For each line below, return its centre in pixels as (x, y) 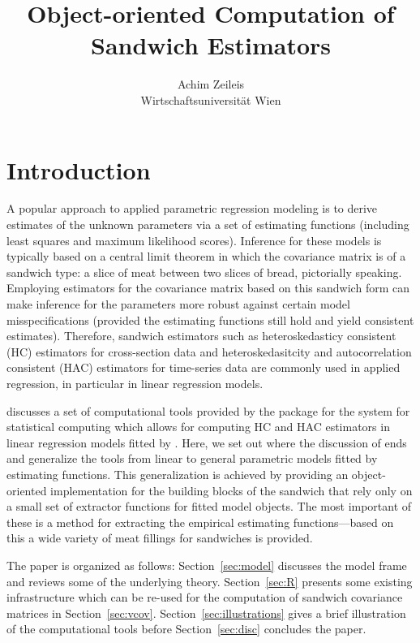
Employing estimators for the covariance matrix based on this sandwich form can (208, 288)
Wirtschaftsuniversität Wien (211, 99)
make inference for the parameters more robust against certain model (178, 304)
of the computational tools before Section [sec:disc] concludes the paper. (186, 629)
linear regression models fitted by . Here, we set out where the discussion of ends (207, 442)
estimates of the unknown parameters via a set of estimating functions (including (208, 224)
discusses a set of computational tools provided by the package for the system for (208, 410)
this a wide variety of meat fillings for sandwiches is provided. (160, 538)
